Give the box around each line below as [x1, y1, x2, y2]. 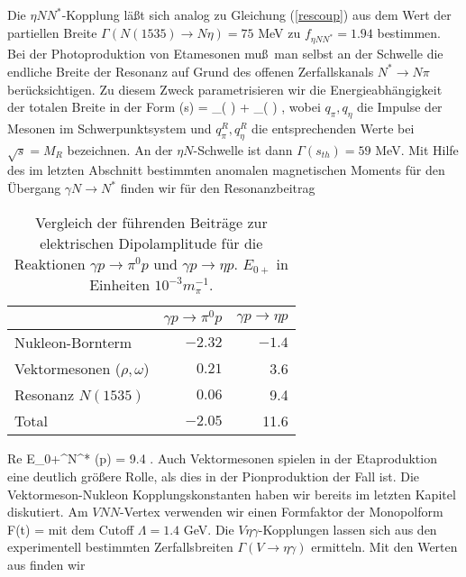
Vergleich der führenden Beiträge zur [34, 211, 268, 233]
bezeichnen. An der [67, 140, 173, 159]
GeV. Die [183, 519, 234, 538]
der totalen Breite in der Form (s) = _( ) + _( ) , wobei [7, 97, 321, 116]
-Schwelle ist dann [193, 140, 293, 159]
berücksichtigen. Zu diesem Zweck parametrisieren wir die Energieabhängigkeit [7, 79, 443, 98]
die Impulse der [356, 97, 443, 116]
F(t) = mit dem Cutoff [7, 519, 134, 538]
